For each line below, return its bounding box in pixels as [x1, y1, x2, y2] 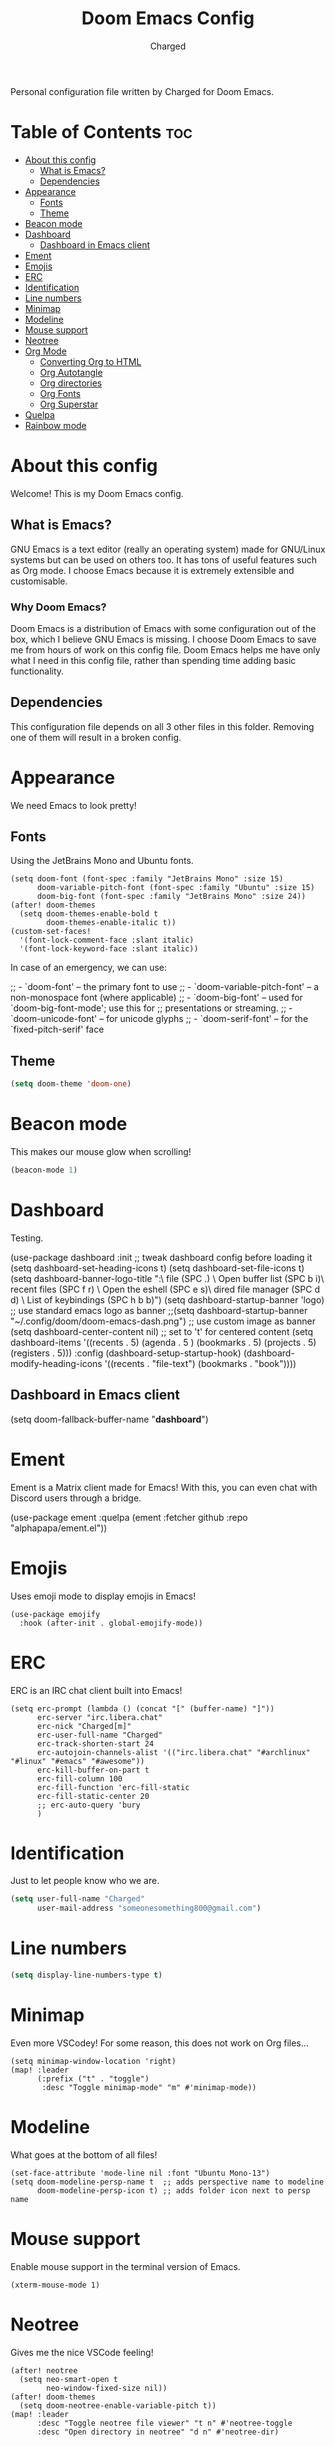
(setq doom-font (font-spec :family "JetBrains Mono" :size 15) [10, 874, 284, 884]
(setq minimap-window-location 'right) [10, 2056, 177, 2066]
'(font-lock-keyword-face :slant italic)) [19, 944, 199, 954]
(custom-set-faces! [10, 927, 92, 937]
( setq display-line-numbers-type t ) [10, 1970, 163, 1981]
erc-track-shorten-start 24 [36, 1738, 155, 1749]
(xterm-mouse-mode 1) [10, 2280, 101, 2290]
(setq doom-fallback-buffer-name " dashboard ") [10, 1413, 209, 1425]
